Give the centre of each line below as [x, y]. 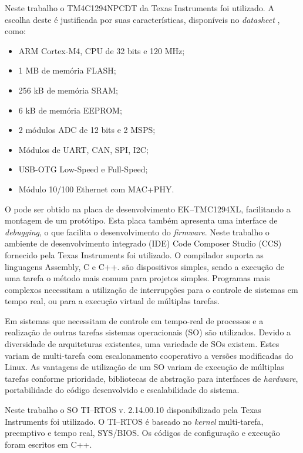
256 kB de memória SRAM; [68, 90]
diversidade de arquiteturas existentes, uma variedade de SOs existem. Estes [142, 344]
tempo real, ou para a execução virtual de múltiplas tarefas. [112, 301]
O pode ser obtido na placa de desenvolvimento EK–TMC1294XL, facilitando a [148, 209]
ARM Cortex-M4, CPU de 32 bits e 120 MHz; [102, 50]
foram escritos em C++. [48, 444]
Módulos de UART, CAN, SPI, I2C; [83, 149]
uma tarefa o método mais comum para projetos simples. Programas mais [137, 278]
